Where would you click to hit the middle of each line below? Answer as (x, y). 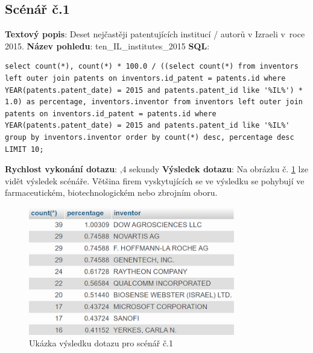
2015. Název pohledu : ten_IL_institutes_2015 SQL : (107, 45)
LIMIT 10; (24, 149)
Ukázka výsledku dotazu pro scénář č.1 (101, 343)
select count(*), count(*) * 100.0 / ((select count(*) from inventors (152, 67)
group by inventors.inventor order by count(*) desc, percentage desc (150, 137)
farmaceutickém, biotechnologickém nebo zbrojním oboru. (111, 192)
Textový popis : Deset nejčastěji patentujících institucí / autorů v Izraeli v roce (155, 34)
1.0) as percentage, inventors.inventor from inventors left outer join (154, 102)
